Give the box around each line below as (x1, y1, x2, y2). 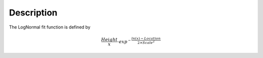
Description (9, 7, 58, 18)
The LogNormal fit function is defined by (9, 24, 91, 30)
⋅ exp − (117, 38, 131, 44)
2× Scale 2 (137, 39, 155, 45)
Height (101, 37, 118, 43)
